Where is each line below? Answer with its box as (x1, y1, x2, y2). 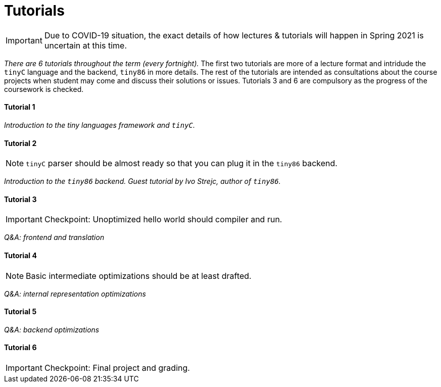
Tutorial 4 (4, 251, 37, 260)
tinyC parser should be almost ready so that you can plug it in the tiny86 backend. (26, 158, 337, 169)
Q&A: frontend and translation (4, 233, 105, 242)
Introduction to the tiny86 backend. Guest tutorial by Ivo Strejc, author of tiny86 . (4, 177, 281, 186)
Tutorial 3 (4, 195, 37, 204)
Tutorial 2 (4, 138, 37, 148)
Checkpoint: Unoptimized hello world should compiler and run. (44, 214, 282, 225)
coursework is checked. (4, 84, 84, 93)
